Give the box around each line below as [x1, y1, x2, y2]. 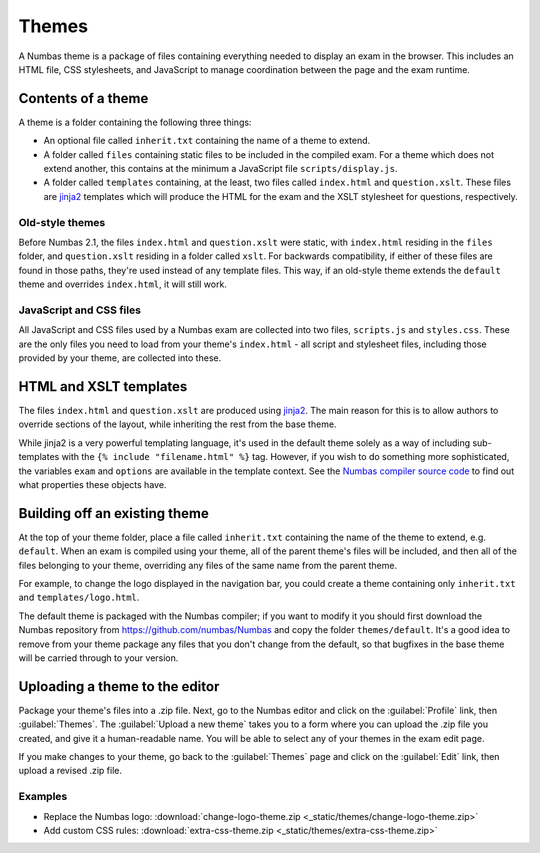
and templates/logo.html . [18, 591, 140, 604]
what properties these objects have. [18, 478, 167, 490]
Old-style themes [18, 215, 106, 229]
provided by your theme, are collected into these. [18, 352, 222, 364]
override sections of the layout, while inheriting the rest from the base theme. [18, 418, 337, 430]
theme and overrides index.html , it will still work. [18, 278, 227, 290]
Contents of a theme [18, 90, 149, 107]
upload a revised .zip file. [18, 765, 123, 777]
